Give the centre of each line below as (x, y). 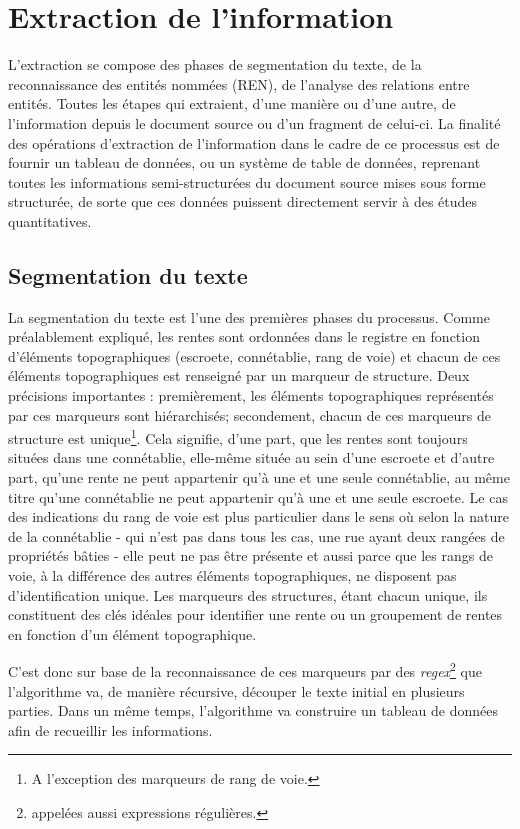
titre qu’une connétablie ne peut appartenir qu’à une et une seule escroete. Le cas (258, 496)
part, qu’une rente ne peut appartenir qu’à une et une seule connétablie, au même (259, 477)
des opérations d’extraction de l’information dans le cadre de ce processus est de (254, 142)
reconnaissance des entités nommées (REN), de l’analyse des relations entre (239, 83)
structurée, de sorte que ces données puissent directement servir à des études (243, 201)
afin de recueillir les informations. (110, 729)
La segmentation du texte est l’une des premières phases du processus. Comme (249, 316)
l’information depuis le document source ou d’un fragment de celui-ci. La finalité (254, 122)
